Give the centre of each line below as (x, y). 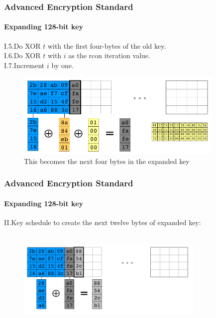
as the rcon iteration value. (109, 55)
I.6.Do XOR (22, 55)
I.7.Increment (24, 65)
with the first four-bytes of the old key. (107, 45)
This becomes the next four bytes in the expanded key (107, 161)
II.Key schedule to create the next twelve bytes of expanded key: (103, 222)
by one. (62, 65)
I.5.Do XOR (22, 45)
